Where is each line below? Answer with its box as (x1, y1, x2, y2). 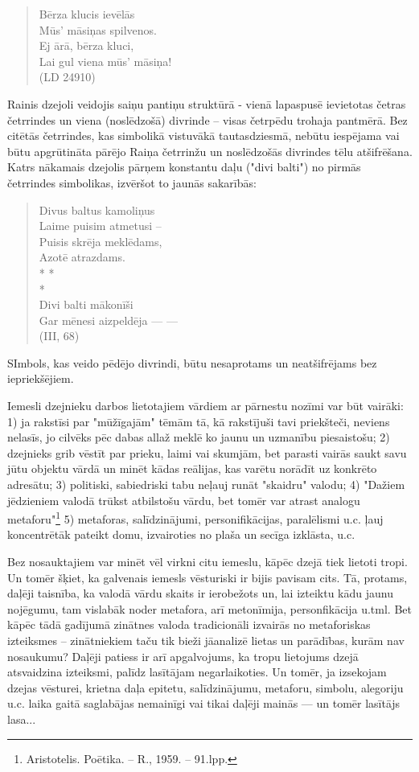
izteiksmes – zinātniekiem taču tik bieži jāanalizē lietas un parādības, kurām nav (7, 632, 405, 649)
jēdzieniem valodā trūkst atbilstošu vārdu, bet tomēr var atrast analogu (7, 491, 360, 508)
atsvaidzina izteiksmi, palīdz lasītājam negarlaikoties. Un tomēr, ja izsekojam (7, 663, 387, 680)
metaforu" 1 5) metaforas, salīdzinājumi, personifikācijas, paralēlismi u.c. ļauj (7, 508, 384, 527)
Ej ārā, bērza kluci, (39, 37, 134, 54)
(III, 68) (39, 327, 80, 344)
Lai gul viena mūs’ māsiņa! (39, 52, 172, 69)
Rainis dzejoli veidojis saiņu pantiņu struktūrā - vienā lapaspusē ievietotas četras (7, 95, 406, 112)
